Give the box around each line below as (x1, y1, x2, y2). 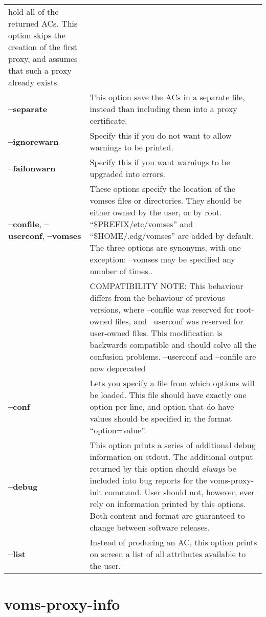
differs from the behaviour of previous (90, 292, 225, 303)
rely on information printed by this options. (90, 498, 246, 510)
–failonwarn (8, 162, 56, 174)
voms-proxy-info (4, 593, 120, 614)
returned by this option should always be (90, 462, 236, 474)
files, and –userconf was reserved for (115, 315, 243, 327)
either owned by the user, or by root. (90, 206, 222, 218)
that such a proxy (8, 64, 72, 76)
